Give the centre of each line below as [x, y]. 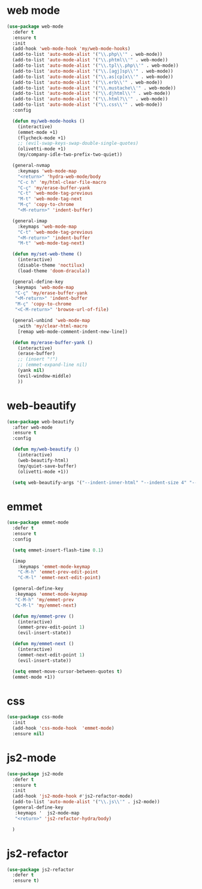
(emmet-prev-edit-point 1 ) [51, 627]
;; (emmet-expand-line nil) [52, 365]
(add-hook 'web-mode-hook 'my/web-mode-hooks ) [71, 49]
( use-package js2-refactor [40, 869]
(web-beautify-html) [43, 460]
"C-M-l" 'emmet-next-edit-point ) [59, 578]
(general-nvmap [31, 166]
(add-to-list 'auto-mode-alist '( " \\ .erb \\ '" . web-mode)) [88, 82]
